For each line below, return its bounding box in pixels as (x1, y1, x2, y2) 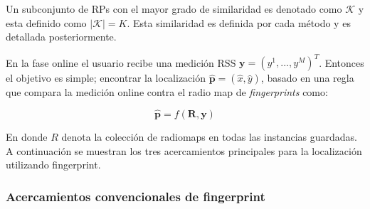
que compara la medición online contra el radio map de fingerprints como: (6, 85, 328, 100)
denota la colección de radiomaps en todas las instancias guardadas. (61, 129, 357, 144)
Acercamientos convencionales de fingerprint (6, 187, 265, 205)
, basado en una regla (260, 70, 354, 85)
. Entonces (319, 55, 364, 70)
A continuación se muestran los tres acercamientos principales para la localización (6, 143, 362, 158)
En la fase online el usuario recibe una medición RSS (6, 55, 236, 70)
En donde (6, 129, 48, 144)
